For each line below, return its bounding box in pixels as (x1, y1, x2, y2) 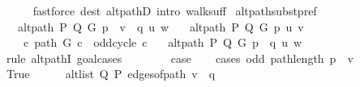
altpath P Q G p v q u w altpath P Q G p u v (17, 18, 304, 35)
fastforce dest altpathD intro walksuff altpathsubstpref (32, 2, 317, 19)
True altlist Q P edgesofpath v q (6, 65, 216, 82)
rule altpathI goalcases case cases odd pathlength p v (6, 49, 354, 66)
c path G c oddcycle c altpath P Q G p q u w (23, 34, 302, 51)
